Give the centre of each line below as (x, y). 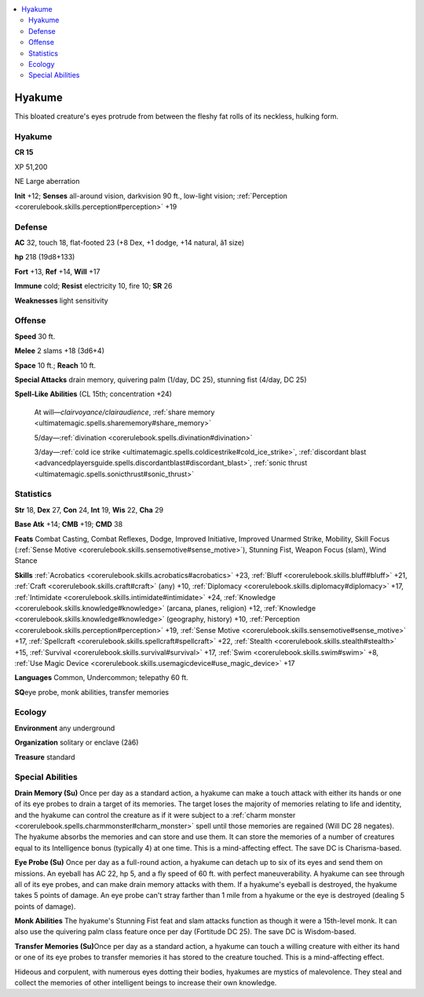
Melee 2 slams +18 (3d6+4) (60, 351)
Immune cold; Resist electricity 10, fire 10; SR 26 (93, 286)
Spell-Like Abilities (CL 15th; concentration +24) (93, 394)
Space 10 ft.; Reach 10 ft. (55, 365)
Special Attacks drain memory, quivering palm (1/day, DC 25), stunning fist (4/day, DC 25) (161, 379)
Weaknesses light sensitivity (62, 300)
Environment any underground (65, 728)
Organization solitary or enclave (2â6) (77, 742)
